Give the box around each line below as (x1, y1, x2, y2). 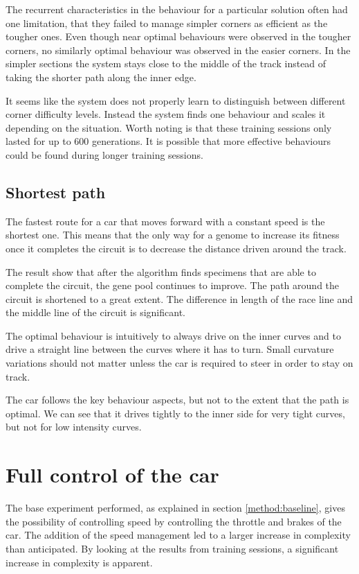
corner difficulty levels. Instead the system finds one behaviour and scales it (6, 107, 326, 121)
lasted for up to (6, 134, 71, 148)
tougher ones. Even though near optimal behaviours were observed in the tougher (6, 29, 351, 44)
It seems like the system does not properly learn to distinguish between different (6, 93, 346, 107)
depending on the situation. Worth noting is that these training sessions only (6, 120, 332, 134)
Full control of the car (6, 460, 219, 489)
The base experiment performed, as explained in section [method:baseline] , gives (6, 501, 345, 515)
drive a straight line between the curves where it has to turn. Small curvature (6, 342, 334, 356)
